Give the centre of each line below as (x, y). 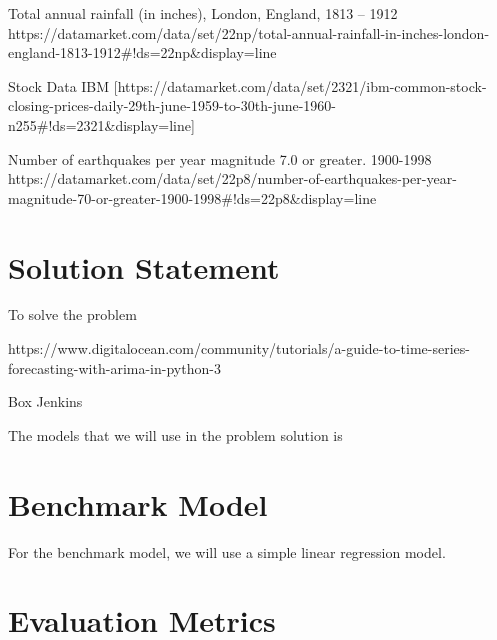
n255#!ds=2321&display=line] (101, 124)
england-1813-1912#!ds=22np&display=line (142, 52)
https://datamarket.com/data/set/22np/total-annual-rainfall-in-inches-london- (249, 32)
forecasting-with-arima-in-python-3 (114, 367)
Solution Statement (144, 266)
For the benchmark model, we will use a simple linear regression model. (227, 551)
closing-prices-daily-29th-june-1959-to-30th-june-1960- (172, 105)
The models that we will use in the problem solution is (175, 434)
